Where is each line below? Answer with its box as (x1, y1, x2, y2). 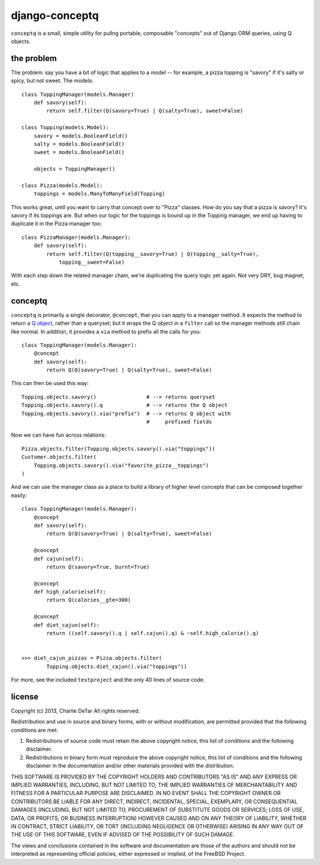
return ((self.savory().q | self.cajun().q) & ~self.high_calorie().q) (46, 630, 259, 637)
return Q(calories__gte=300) (46, 597, 132, 604)
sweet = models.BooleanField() (33, 149, 125, 156)
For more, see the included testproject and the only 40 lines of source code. (11, 676, 205, 683)
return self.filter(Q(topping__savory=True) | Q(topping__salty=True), (46, 251, 259, 257)
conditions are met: (11, 726, 59, 733)
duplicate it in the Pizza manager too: (11, 220, 102, 228)
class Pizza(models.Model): (21, 182, 103, 189)
